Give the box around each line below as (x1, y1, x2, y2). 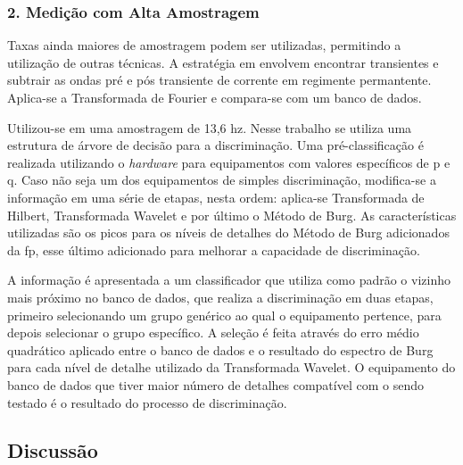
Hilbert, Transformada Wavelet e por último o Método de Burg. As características (7, 205, 457, 224)
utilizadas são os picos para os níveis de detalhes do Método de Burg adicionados (7, 223, 450, 242)
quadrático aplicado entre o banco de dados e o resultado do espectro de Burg (7, 340, 434, 359)
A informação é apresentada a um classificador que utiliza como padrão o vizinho (7, 270, 451, 289)
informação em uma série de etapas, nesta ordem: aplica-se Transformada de (7, 187, 425, 206)
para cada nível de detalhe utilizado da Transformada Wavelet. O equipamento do (7, 358, 456, 377)
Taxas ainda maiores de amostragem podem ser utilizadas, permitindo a (7, 36, 401, 54)
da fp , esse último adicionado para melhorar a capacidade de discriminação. (7, 240, 420, 259)
